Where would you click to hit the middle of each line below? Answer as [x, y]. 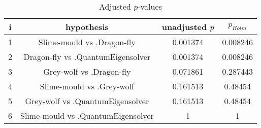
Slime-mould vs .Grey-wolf [87, 86]
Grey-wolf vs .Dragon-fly [87, 71]
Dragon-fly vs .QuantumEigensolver [87, 57]
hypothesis [87, 27]
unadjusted [184, 27]
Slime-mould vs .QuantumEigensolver [87, 116]
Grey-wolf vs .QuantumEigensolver [87, 101]
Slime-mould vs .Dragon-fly [87, 42]
